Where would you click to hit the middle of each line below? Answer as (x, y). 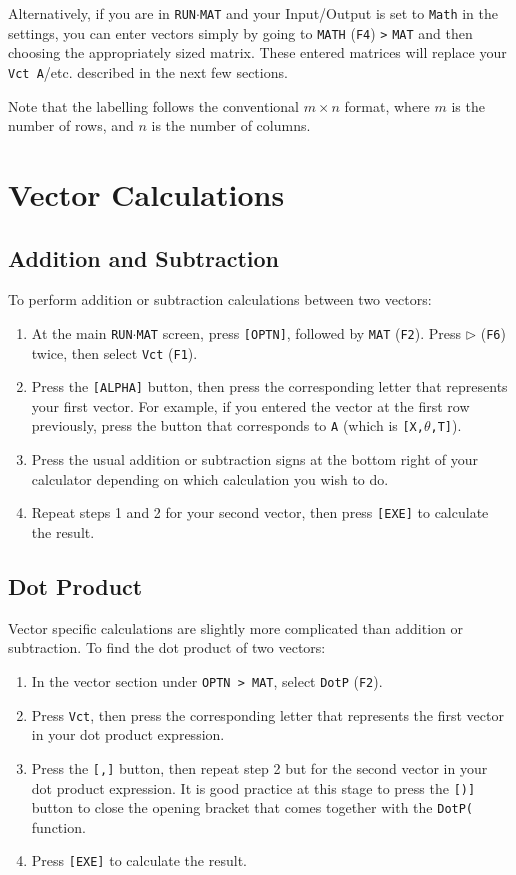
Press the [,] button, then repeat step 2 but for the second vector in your (259, 767)
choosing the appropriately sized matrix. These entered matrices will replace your (257, 52)
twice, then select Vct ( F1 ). (114, 352)
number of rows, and (71, 125)
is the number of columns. (231, 125)
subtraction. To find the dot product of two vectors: (167, 647)
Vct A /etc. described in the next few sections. (148, 71)
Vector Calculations (146, 193)
